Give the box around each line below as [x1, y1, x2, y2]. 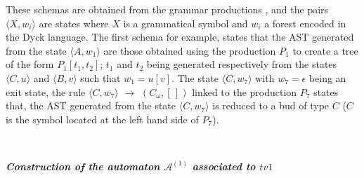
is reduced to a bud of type [212, 98, 330, 113]
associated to [192, 158, 256, 173]
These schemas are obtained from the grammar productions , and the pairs [6, 2, 329, 16]
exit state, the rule [6, 84, 86, 99]
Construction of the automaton [6, 158, 160, 173]
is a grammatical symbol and [123, 15, 248, 30]
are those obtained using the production [103, 43, 276, 57]
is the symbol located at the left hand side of [6, 111, 199, 126]
